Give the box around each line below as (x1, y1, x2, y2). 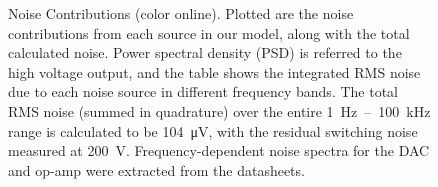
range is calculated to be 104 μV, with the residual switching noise (8, 120, 418, 141)
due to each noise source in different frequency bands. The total (8, 81, 398, 102)
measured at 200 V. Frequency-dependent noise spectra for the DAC (8, 140, 430, 161)
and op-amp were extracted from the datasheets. (8, 159, 305, 180)
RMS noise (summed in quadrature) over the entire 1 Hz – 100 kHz (8, 100, 431, 121)
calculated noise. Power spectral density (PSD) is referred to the (8, 42, 402, 63)
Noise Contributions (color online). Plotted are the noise (8, 3, 354, 23)
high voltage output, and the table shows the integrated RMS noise (8, 61, 421, 82)
